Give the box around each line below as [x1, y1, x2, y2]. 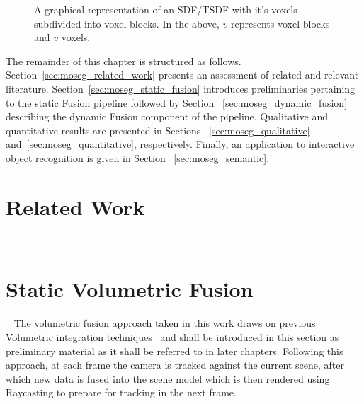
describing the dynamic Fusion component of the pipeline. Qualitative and [6, 109, 329, 124]
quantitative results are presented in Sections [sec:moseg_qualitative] [6, 122, 310, 137]
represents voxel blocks [231, 16, 330, 30]
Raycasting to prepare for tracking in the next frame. [6, 385, 237, 400]
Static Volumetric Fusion [6, 275, 254, 304]
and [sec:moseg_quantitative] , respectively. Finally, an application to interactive [6, 137, 355, 151]
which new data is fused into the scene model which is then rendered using [6, 371, 330, 386]
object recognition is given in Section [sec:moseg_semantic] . [6, 150, 270, 165]
